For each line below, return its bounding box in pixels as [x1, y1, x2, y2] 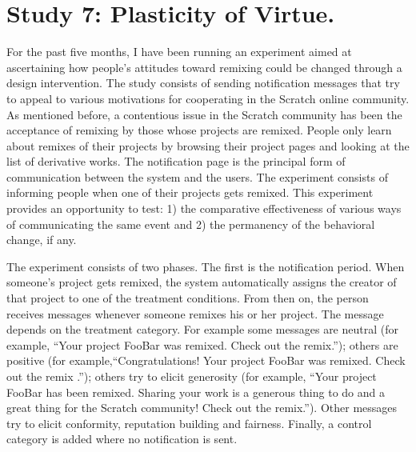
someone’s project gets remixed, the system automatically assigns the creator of [6, 274, 397, 290]
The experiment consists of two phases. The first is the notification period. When [6, 258, 405, 274]
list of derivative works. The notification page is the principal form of [6, 153, 346, 170]
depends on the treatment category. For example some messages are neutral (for [6, 321, 398, 338]
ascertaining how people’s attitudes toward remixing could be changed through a [6, 58, 402, 75]
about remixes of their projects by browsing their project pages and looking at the [6, 137, 410, 154]
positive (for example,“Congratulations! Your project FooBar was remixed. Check [6, 352, 406, 369]
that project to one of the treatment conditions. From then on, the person [6, 290, 369, 306]
